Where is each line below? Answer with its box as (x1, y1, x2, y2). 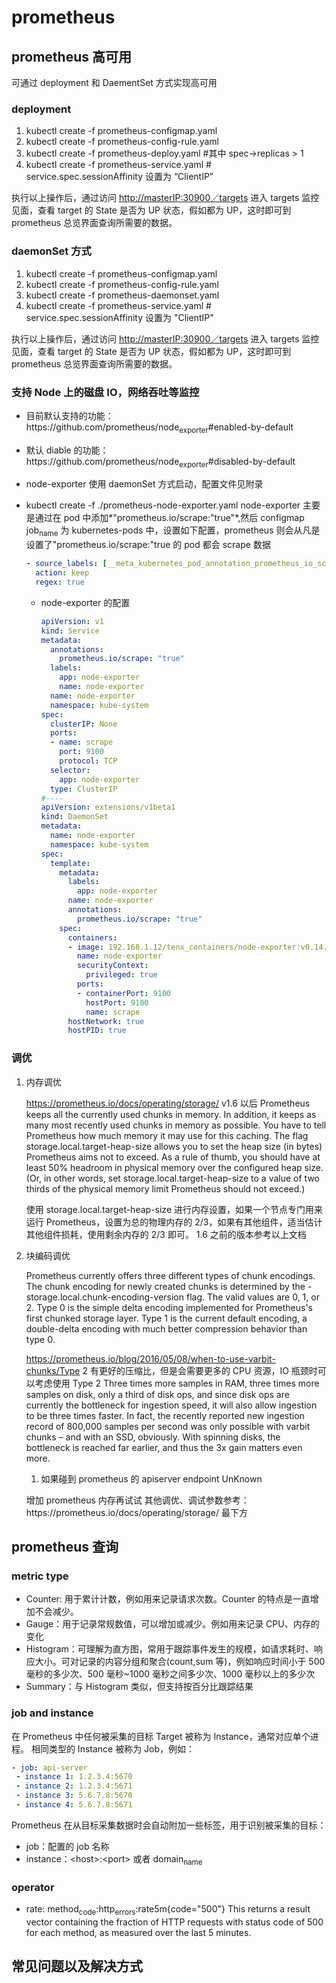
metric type (11, 1569, 69, 1583)
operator (11, 1880, 55, 1894)
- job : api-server (11, 1762, 88, 1773)
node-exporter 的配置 (40, 596, 131, 608)
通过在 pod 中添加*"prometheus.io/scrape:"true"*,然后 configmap (34, 512, 305, 524)
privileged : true (85, 970, 158, 980)
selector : (49, 765, 91, 775)
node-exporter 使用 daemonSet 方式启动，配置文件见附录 (25, 478, 264, 490)
